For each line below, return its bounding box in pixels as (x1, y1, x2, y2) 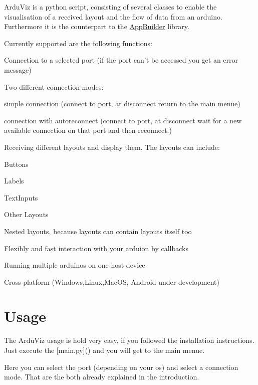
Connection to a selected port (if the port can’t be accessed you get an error (4, 55, 238, 65)
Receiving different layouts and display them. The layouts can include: (4, 141, 220, 152)
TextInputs (4, 192, 38, 203)
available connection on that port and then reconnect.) (4, 125, 172, 135)
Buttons (4, 158, 29, 169)
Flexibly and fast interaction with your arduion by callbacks (4, 243, 189, 253)
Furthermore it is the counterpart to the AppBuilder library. (4, 21, 189, 32)
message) (4, 64, 32, 75)
